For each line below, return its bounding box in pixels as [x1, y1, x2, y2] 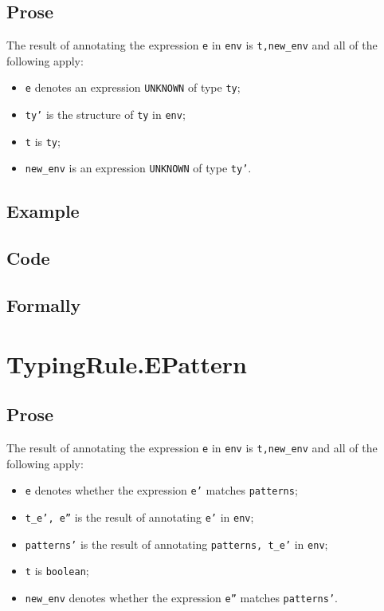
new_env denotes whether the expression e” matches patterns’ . [25, 589, 338, 605]
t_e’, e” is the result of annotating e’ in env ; [25, 508, 254, 525]
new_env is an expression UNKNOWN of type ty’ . [25, 160, 252, 176]
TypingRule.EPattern [6, 347, 247, 380]
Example [6, 199, 80, 223]
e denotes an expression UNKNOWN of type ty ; [25, 79, 241, 96]
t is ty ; [25, 132, 61, 149]
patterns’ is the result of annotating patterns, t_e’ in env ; [25, 535, 328, 552]
